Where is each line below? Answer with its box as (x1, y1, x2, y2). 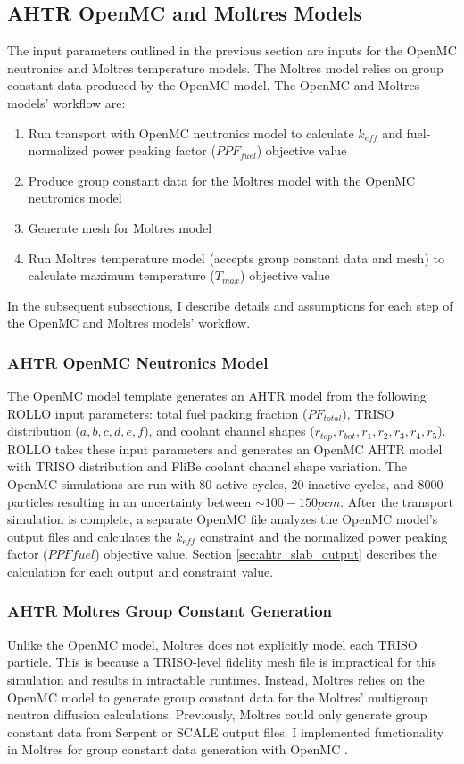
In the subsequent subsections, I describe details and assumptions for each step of (7, 295, 453, 314)
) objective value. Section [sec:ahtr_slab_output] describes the (95, 544, 437, 563)
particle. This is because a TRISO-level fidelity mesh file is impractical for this (7, 652, 437, 671)
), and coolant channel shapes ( (144, 421, 315, 440)
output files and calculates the (7, 527, 172, 545)
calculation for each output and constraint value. (7, 561, 274, 580)
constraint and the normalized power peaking (200, 527, 448, 545)
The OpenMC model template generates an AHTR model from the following (7, 386, 427, 405)
